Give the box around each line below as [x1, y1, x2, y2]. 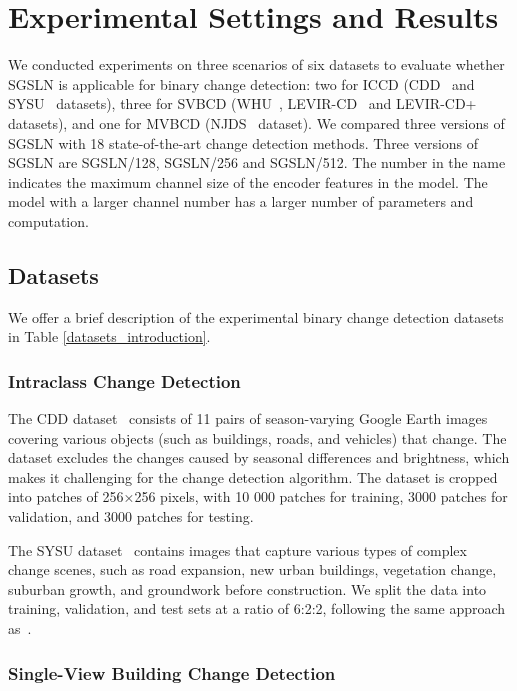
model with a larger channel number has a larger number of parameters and [8, 191, 474, 212]
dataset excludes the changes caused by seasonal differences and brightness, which [8, 447, 510, 468]
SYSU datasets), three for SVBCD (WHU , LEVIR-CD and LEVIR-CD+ [8, 93, 477, 114]
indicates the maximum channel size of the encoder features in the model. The [8, 171, 488, 192]
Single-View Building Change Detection [8, 660, 336, 685]
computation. [8, 210, 89, 231]
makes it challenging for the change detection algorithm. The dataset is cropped [8, 466, 498, 487]
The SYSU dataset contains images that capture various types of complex [8, 539, 467, 560]
